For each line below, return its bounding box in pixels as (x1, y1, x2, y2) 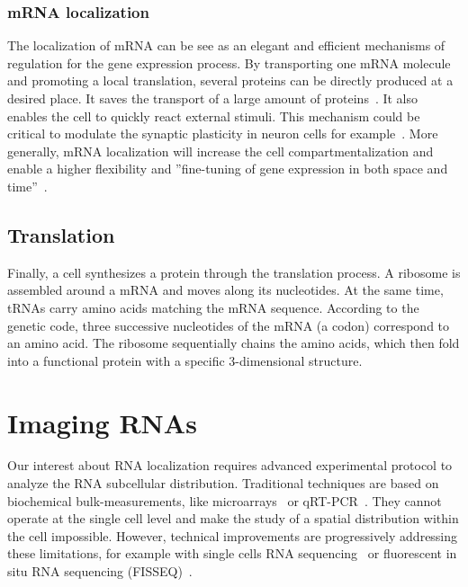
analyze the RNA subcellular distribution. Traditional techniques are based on (7, 474, 439, 493)
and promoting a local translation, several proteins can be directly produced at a (7, 71, 454, 90)
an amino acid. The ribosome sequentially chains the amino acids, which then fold (7, 334, 460, 352)
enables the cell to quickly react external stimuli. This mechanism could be (7, 106, 420, 125)
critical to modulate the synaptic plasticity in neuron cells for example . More (7, 124, 438, 143)
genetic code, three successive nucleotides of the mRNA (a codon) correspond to (7, 316, 450, 334)
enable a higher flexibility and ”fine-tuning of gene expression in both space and (7, 159, 448, 178)
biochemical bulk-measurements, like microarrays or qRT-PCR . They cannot (7, 491, 442, 510)
